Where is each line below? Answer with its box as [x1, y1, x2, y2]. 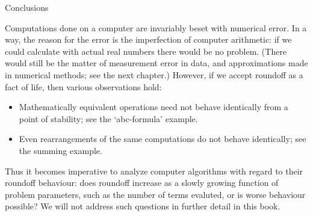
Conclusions [5, 1, 49, 13]
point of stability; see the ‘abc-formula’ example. [19, 112, 198, 125]
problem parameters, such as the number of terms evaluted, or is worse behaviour [5, 188, 306, 200]
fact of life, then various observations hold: [5, 80, 162, 93]
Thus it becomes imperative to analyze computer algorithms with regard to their [5, 164, 303, 177]
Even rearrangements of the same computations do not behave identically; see [19, 132, 306, 145]
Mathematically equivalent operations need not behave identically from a [19, 100, 288, 113]
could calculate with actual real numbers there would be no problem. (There [5, 45, 287, 57]
